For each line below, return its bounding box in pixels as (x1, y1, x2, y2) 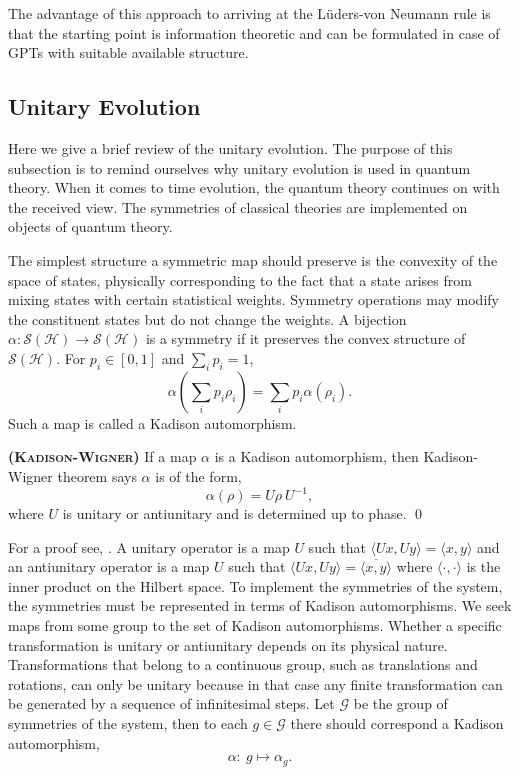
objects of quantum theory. (8, 216, 173, 237)
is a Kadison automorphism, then (214, 446, 419, 467)
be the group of (353, 693, 448, 714)
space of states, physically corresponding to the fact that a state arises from (8, 269, 472, 290)
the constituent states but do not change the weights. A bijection (8, 308, 407, 329)
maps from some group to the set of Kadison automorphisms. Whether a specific (8, 614, 502, 635)
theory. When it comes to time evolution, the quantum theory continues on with (8, 177, 500, 198)
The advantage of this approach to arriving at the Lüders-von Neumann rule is (8, 3, 491, 23)
